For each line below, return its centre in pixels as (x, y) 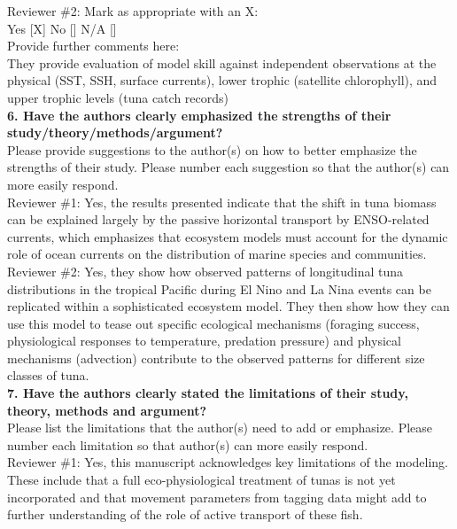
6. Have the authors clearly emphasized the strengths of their (199, 115)
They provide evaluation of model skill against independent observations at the (222, 62)
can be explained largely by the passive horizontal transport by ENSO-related (218, 219)
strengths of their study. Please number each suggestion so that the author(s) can (228, 167)
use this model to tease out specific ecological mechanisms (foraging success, (213, 323)
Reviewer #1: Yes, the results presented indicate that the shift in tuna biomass (222, 202)
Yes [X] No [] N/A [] (62, 28)
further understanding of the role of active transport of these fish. (185, 514)
